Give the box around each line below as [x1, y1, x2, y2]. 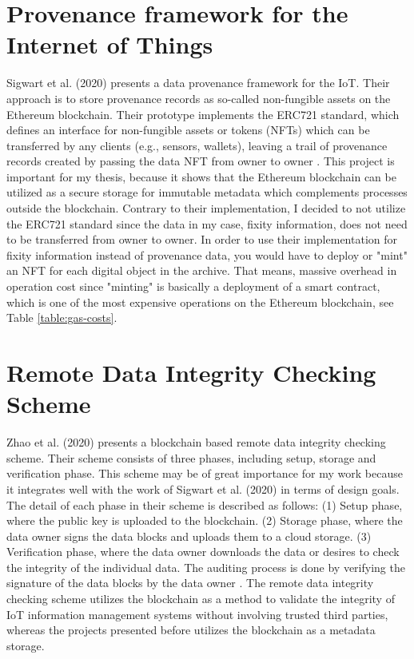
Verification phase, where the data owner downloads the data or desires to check [6, 543, 400, 560]
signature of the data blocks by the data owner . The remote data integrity [6, 574, 374, 591]
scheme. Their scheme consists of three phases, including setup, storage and [6, 449, 376, 466]
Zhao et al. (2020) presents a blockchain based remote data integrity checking [6, 434, 386, 451]
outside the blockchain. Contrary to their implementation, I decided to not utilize [6, 200, 406, 216]
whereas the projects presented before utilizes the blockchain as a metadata [6, 621, 376, 638]
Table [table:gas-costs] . [6, 309, 117, 326]
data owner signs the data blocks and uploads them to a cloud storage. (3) [6, 527, 372, 544]
